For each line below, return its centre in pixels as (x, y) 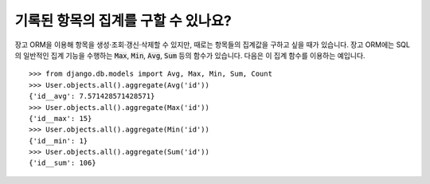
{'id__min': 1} (59, 141)
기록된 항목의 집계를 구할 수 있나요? (123, 21)
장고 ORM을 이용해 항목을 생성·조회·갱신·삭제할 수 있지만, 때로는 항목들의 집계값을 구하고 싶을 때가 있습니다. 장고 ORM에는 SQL (212, 45)
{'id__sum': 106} (63, 163)
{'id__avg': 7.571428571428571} (92, 96)
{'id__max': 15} (61, 118)
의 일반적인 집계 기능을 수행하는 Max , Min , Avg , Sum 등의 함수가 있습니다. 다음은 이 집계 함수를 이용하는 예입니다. (190, 55)
